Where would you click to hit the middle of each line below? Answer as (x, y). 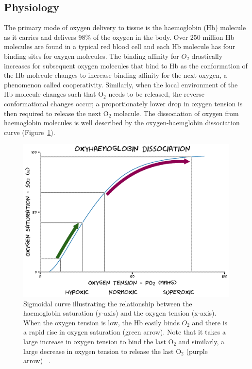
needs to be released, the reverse (156, 94)
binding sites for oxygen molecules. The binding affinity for (92, 56)
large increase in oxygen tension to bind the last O (99, 341)
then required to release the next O (56, 113)
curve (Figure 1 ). (30, 132)
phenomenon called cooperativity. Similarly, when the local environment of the (121, 84)
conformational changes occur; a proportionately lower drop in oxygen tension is (123, 103)
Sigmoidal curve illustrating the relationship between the (108, 303)
